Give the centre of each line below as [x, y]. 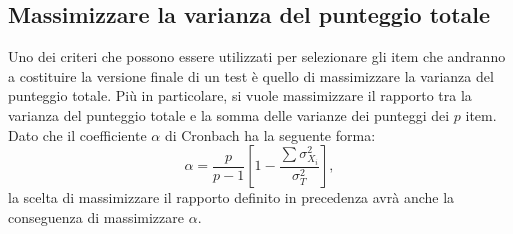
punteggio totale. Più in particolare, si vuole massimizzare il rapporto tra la [240, 95]
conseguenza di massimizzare [96, 216]
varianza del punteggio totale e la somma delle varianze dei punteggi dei [229, 114]
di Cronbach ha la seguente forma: [270, 134]
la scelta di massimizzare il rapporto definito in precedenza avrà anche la [231, 197]
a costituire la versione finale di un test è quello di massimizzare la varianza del [251, 75]
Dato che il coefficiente [77, 134]
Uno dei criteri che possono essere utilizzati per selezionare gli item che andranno [257, 56]
